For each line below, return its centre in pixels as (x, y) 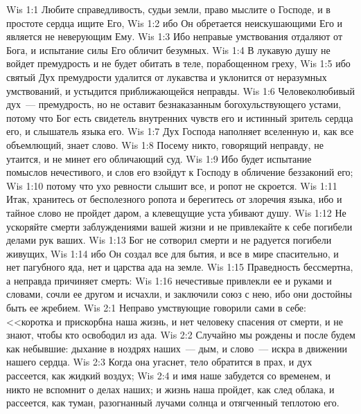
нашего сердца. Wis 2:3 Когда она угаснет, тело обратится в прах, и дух (159, 362)
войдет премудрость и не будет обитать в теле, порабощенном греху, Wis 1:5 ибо (178, 63)
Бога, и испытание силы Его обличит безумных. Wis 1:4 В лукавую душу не (168, 49)
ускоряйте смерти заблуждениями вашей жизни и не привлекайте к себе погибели (179, 226)
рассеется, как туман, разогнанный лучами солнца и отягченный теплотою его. (173, 403)
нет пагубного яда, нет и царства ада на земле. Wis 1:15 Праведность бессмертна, (180, 267)
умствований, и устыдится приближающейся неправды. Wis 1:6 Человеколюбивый (180, 90)
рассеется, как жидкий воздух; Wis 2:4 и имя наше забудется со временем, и (168, 376)
